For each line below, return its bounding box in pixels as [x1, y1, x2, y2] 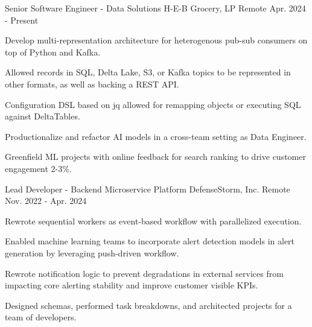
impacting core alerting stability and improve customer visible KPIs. [5, 279, 258, 291]
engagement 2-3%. [5, 162, 72, 174]
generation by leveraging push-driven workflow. [5, 246, 179, 259]
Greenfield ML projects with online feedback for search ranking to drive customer [5, 150, 306, 163]
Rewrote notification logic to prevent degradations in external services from [5, 267, 284, 279]
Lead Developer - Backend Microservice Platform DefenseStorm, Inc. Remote [5, 182, 290, 195]
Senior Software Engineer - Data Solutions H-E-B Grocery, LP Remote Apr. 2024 [5, 2, 306, 14]
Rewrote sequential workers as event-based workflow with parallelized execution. [5, 214, 302, 227]
